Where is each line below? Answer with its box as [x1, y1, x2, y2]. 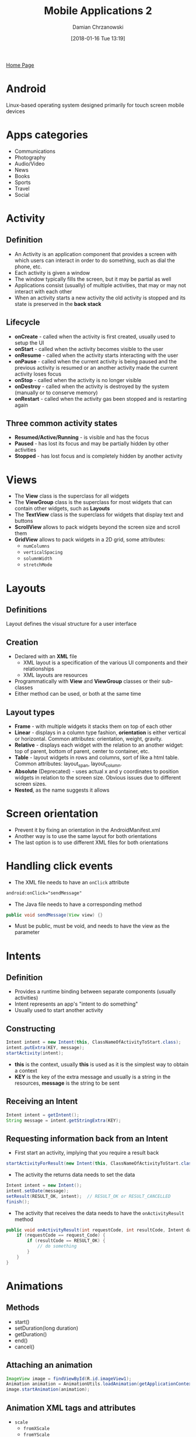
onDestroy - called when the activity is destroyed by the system [14, 383, 169, 390]
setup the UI [14, 339, 44, 346]
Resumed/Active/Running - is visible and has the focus [14, 434, 149, 441]
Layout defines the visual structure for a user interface [6, 620, 137, 628]
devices [6, 107, 25, 115]
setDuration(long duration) [14, 1324, 79, 1332]
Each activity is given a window [14, 269, 90, 276]
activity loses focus [14, 370, 62, 377]
